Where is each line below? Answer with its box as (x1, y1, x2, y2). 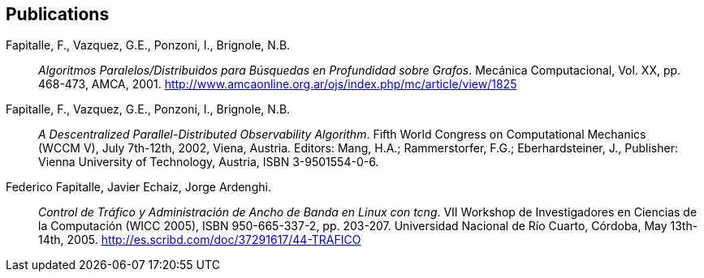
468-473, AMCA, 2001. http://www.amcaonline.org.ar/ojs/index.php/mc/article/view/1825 (38, 77, 517, 92)
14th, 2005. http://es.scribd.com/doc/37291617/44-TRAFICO (38, 233, 361, 247)
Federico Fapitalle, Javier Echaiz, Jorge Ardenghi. (6, 180, 271, 195)
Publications (6, 4, 110, 24)
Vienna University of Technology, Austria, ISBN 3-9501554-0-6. (38, 155, 379, 169)
